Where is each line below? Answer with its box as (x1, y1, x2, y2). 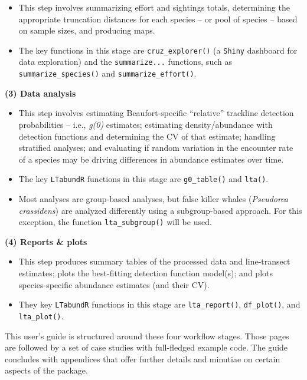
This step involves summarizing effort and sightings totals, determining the (18, 1, 290, 13)
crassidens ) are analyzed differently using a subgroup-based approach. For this (18, 204, 302, 216)
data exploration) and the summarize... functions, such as (18, 55, 232, 68)
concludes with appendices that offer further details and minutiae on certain (5, 352, 280, 365)
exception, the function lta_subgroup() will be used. (18, 216, 212, 228)
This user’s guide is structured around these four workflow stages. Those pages (5, 329, 289, 342)
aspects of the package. (5, 364, 88, 376)
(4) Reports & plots (5, 235, 87, 247)
